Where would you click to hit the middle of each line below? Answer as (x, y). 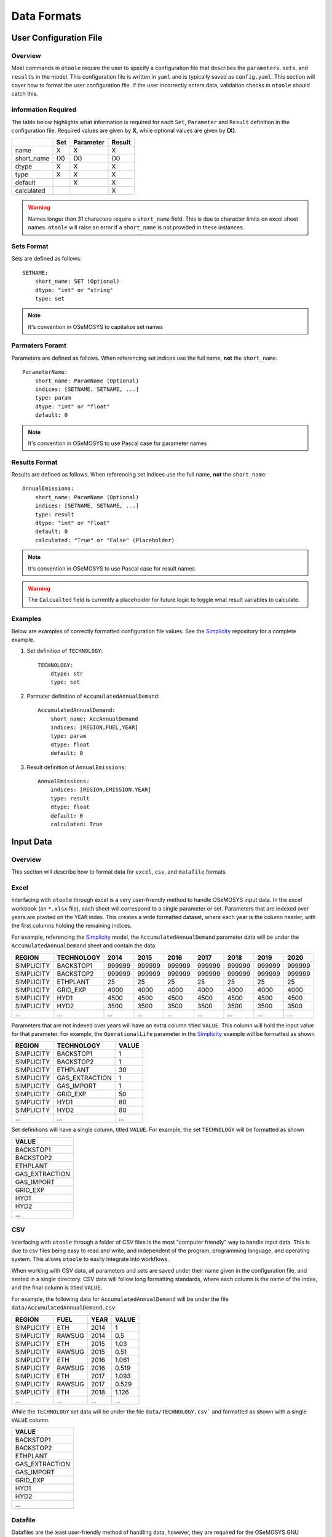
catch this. (25, 94)
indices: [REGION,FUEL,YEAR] (94, 728)
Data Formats (46, 16)
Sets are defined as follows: (47, 259)
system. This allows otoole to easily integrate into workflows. (90, 1259)
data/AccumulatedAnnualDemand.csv (63, 1308)
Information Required (44, 109)
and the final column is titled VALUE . (57, 1287)
